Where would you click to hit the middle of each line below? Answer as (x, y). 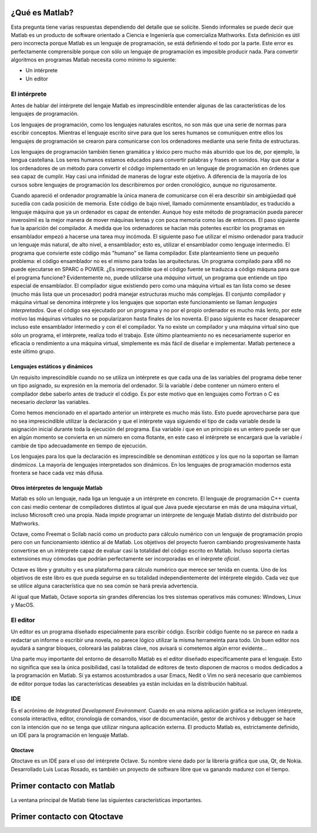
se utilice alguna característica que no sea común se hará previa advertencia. (104, 586)
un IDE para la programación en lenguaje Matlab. (70, 735)
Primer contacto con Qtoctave (67, 817)
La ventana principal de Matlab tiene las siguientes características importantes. (107, 800)
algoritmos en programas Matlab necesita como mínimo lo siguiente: (94, 60)
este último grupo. (33, 352)
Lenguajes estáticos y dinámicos (52, 366)
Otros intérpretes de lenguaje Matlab (57, 488)
